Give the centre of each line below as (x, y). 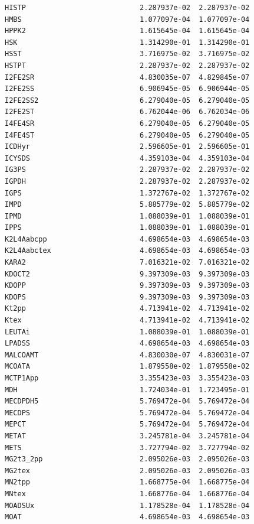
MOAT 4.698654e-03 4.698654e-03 (127, 517)
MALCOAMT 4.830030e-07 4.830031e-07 (127, 355)
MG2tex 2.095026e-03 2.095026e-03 (127, 471)
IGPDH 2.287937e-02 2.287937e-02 (127, 181)
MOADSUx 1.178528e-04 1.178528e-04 (127, 505)
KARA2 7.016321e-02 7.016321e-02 (127, 263)
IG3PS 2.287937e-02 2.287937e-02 (127, 170)
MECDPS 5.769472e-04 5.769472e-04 (127, 413)
